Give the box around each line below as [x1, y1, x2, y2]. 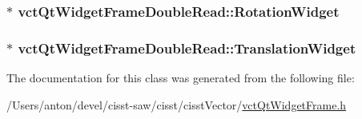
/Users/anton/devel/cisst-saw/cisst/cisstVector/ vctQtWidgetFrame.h [6, 96, 347, 113]
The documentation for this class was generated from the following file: [6, 69, 355, 86]
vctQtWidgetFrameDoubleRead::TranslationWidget [18, 38, 356, 58]
